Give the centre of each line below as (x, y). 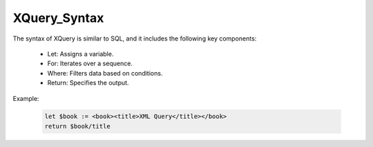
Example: (26, 98)
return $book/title (77, 126)
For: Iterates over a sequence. (90, 64)
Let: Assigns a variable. (80, 54)
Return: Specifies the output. (88, 83)
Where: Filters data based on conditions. (105, 73)
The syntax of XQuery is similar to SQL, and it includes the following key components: (135, 38)
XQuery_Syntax (58, 18)
